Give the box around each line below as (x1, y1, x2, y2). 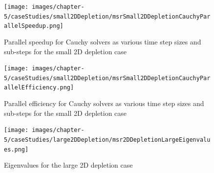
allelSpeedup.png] (4, 22, 64, 30)
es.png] (4, 146, 29, 153)
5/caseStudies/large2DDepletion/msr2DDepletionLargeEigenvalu (4, 136, 211, 143)
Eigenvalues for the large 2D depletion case (4, 160, 133, 170)
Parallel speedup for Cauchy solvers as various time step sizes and (4, 36, 201, 46)
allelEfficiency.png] (4, 84, 74, 91)
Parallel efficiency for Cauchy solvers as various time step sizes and (4, 98, 204, 108)
